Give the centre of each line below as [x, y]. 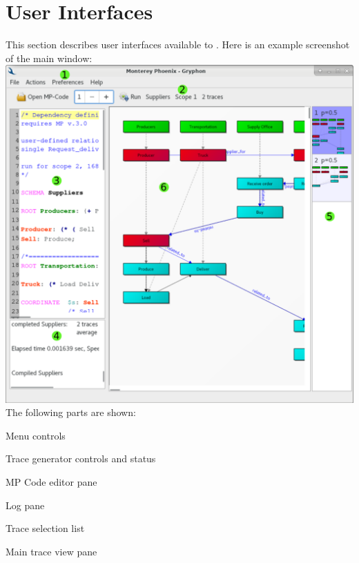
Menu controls [36, 435]
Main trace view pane [51, 551]
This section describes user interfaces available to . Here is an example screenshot [178, 45]
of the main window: [49, 58]
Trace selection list [45, 528]
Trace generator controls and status [81, 458]
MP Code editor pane [51, 481]
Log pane [25, 505]
